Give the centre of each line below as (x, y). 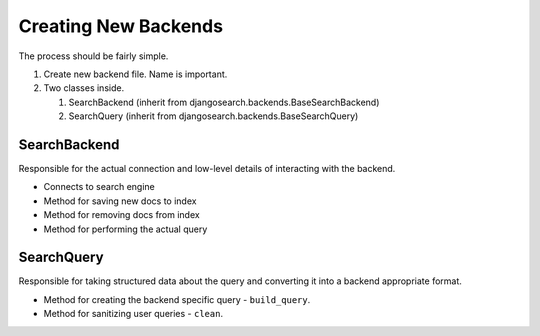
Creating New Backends (121, 26)
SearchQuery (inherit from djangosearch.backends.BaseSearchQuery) (213, 116)
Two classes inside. (84, 88)
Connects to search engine (99, 187)
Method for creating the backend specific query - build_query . (177, 299)
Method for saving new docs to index (120, 201)
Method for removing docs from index (121, 215)
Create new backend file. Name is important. (135, 74)
